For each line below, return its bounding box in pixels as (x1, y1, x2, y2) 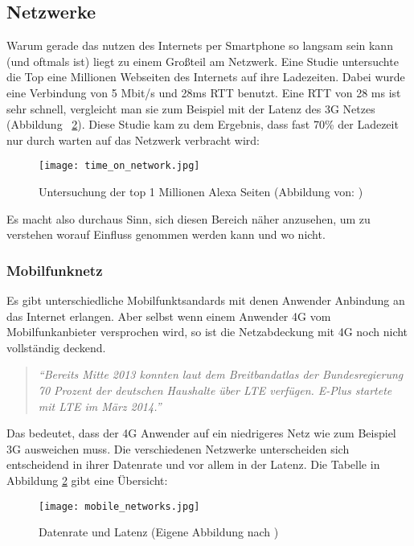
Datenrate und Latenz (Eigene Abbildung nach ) (39, 523, 279, 540)
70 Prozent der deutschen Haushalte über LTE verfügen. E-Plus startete (38, 381, 392, 398)
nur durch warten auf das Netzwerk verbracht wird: (6, 131, 260, 148)
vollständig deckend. (6, 339, 106, 355)
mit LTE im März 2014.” (38, 397, 162, 414)
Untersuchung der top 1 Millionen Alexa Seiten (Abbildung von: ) (39, 183, 363, 200)
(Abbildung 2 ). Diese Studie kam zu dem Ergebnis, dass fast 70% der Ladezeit (6, 116, 399, 133)
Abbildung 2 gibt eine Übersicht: (6, 471, 168, 488)
